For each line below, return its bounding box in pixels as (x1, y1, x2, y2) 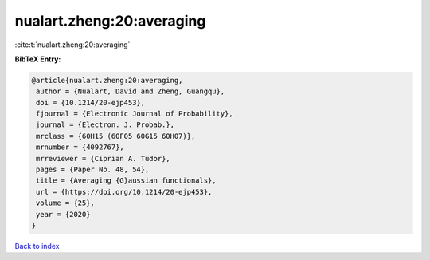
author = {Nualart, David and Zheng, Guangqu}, (36, 87, 225, 96)
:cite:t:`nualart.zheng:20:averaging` (14, 40, 131, 49)
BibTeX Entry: (14, 54, 61, 64)
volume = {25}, (36, 199, 96, 207)
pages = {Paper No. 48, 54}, (36, 165, 150, 175)
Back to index (14, 241, 60, 250)
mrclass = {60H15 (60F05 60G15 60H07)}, (36, 132, 196, 140)
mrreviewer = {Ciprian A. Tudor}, (36, 154, 170, 163)
